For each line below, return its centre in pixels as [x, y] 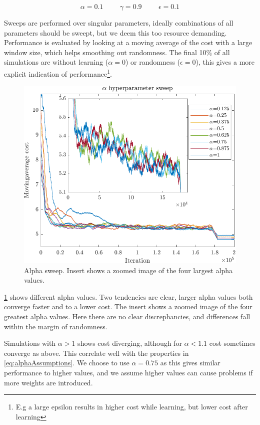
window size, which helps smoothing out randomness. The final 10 [105, 52]
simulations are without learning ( [56, 62]
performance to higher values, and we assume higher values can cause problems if [128, 373]
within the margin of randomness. [56, 326]
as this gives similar [190, 363]
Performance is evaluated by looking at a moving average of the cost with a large [128, 42]
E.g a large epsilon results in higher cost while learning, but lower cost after [132, 407]
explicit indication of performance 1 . [58, 73]
